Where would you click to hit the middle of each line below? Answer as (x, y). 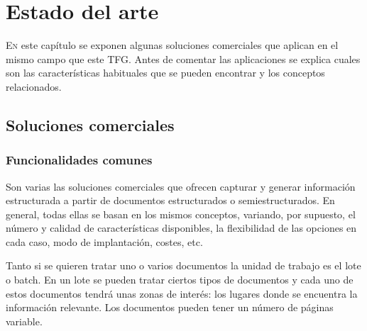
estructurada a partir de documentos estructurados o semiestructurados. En (170, 200)
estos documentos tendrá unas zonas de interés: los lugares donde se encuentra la (182, 293)
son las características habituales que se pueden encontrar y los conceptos (165, 73)
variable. (24, 321)
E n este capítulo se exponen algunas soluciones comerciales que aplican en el (172, 45)
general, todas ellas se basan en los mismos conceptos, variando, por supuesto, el (181, 214)
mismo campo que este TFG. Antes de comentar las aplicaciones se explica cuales (183, 58)
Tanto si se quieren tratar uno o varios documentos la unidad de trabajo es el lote (183, 265)
